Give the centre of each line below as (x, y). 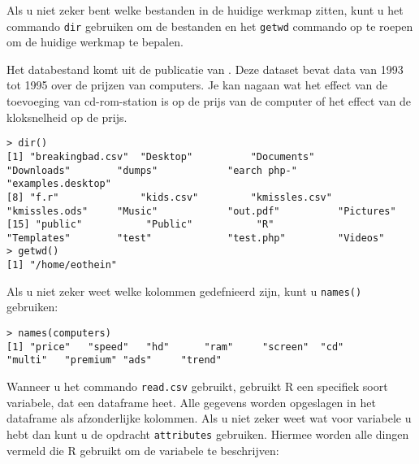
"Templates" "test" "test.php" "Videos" (196, 238)
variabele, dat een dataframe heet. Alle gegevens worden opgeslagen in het (191, 402)
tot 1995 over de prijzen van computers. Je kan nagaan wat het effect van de (197, 85)
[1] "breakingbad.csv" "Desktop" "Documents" (161, 156)
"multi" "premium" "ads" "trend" (114, 360)
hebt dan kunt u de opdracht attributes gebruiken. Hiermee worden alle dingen (208, 434)
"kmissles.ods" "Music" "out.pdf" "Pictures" (201, 211)
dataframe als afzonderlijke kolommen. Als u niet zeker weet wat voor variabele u (209, 418)
